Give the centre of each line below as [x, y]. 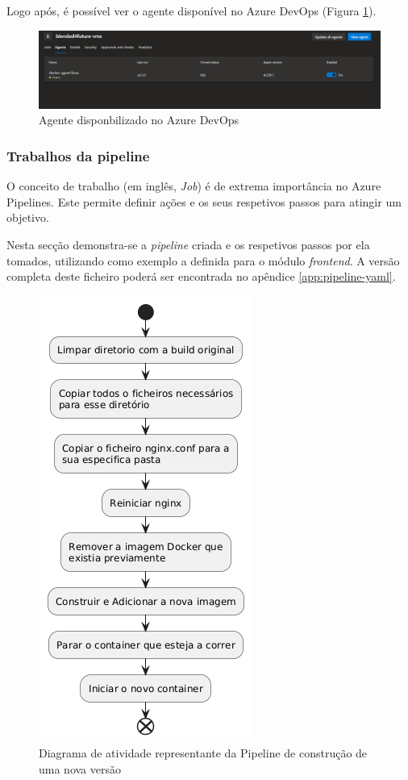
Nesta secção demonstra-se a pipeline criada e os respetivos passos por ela [188, 245]
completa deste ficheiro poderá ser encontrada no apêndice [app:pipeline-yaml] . [201, 276]
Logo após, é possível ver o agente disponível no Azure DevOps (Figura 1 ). [192, 10]
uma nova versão [80, 769]
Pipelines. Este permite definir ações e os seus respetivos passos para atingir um [204, 201]
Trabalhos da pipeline [78, 156]
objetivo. [28, 217]
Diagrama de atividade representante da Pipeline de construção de [203, 753]
